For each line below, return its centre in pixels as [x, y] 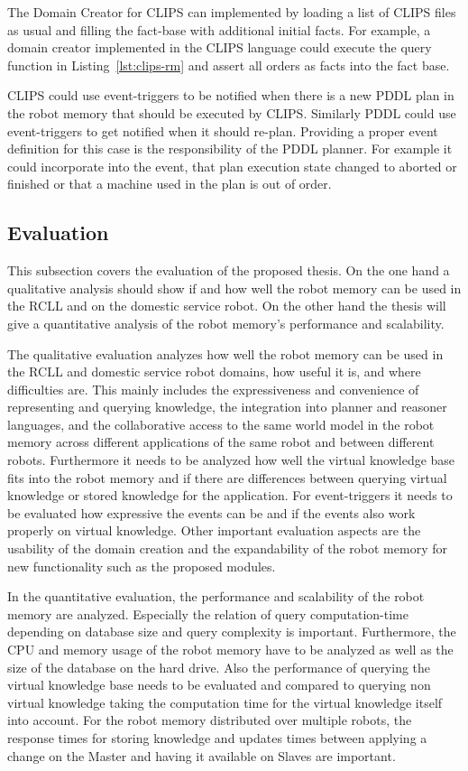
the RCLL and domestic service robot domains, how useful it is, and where [214, 372]
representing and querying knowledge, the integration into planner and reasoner [227, 407]
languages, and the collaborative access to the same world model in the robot [221, 424]
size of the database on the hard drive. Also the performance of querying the [219, 667]
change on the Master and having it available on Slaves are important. [202, 755]
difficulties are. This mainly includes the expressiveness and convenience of [213, 389]
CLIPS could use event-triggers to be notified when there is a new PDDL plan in [231, 95]
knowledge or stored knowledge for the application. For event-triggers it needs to [230, 495]
